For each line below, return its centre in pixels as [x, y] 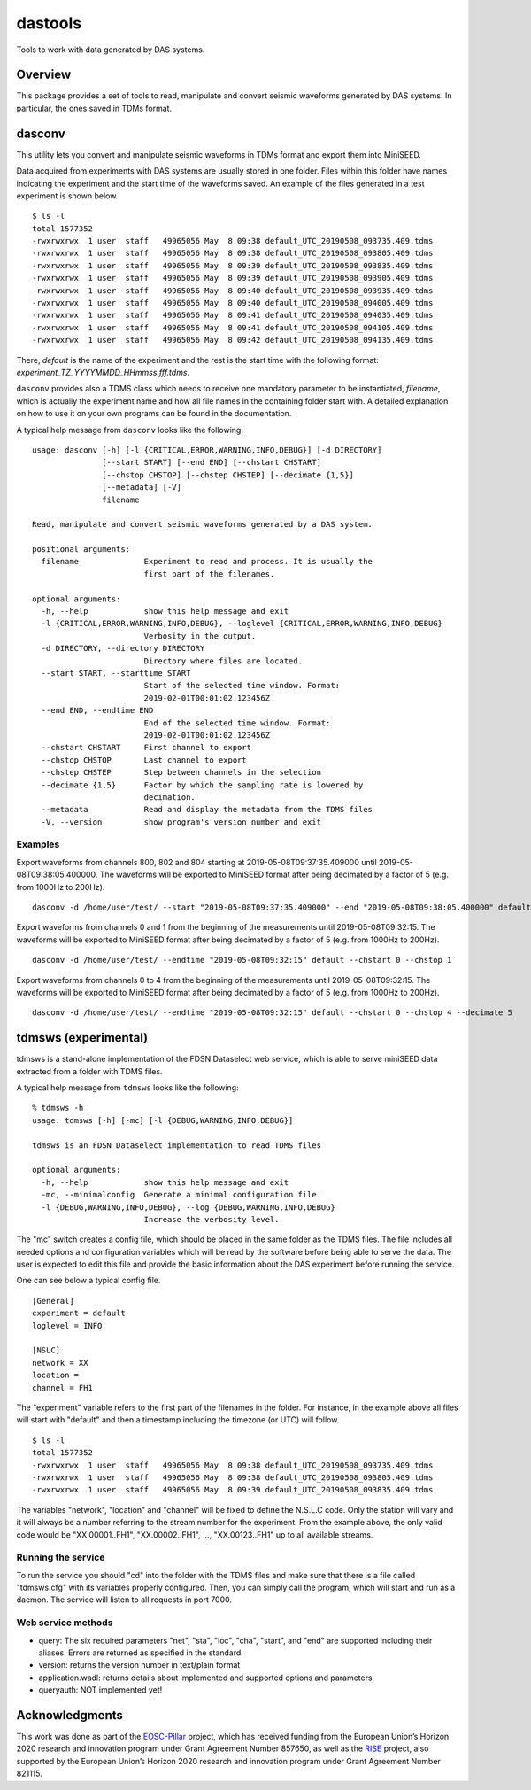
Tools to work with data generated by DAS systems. [111, 50]
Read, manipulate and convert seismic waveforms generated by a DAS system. [203, 524]
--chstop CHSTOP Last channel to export [144, 760]
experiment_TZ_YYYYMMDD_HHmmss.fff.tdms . [103, 372]
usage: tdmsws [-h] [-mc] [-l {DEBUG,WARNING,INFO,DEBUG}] [163, 1120]
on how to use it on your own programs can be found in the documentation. [154, 414]
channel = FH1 [62, 1387]
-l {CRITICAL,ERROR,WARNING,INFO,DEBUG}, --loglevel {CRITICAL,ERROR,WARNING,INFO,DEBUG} [242, 624]
